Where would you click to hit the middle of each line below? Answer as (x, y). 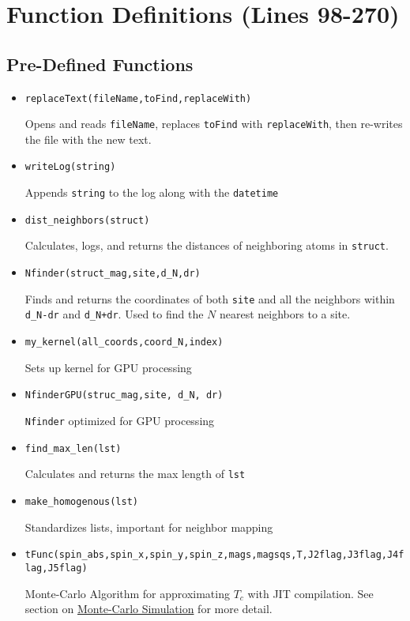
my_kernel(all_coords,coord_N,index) (124, 342)
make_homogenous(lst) (81, 501)
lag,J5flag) (56, 568)
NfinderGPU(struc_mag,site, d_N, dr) (124, 395)
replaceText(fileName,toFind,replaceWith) (138, 98)
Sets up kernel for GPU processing (108, 367)
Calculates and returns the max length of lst (135, 474)
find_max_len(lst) (73, 448)
